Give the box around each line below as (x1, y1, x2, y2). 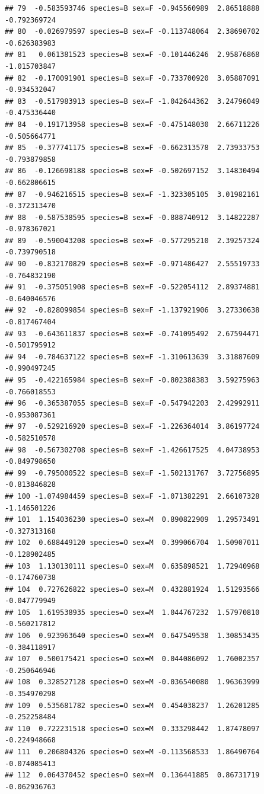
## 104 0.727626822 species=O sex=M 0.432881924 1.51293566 (5, 585, 260, 594)
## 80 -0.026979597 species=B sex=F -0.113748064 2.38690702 (5, 27, 260, 36)
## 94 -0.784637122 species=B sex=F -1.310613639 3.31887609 (5, 352, 260, 361)
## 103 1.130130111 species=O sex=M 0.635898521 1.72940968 (5, 562, 260, 570)
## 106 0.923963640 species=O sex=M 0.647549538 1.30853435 (5, 632, 260, 640)
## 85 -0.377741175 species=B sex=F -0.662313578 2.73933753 (5, 144, 260, 152)
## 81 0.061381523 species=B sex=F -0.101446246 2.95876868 (5, 50, 260, 59)
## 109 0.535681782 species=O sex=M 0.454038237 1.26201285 (5, 701, 260, 710)
